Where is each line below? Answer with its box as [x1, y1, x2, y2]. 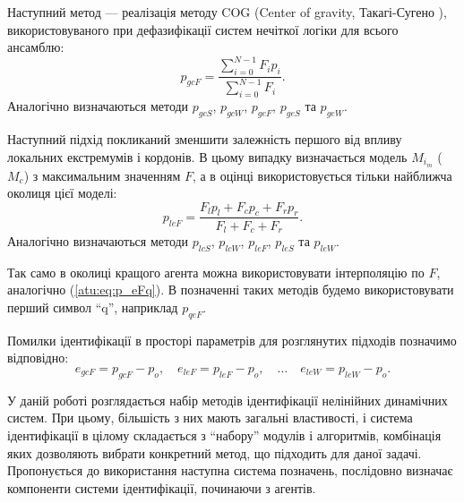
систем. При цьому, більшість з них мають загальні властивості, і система [7, 408, 413, 427]
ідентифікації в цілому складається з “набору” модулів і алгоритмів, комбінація [7, 425, 442, 444]
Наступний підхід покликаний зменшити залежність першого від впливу [7, 130, 402, 149]
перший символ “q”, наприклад [7, 297, 178, 316]
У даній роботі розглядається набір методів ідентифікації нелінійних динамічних [7, 390, 448, 409]
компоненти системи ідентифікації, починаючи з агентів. [7, 478, 316, 497]
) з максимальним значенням [23, 166, 181, 184]
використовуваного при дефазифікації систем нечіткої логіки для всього [7, 20, 399, 38]
